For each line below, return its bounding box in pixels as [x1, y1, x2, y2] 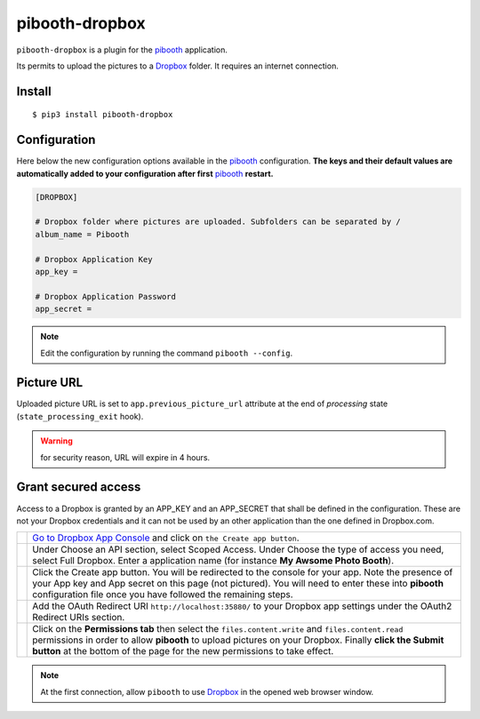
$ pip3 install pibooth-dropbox [32, 109, 173, 120]
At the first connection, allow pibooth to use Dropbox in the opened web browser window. [40, 686, 374, 697]
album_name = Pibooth [35, 229, 130, 239]
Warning [40, 435, 73, 446]
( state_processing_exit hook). [16, 411, 144, 421]
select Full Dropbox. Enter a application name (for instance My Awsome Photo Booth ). [32, 555, 395, 567]
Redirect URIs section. [32, 611, 125, 624]
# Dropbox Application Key [35, 254, 153, 264]
